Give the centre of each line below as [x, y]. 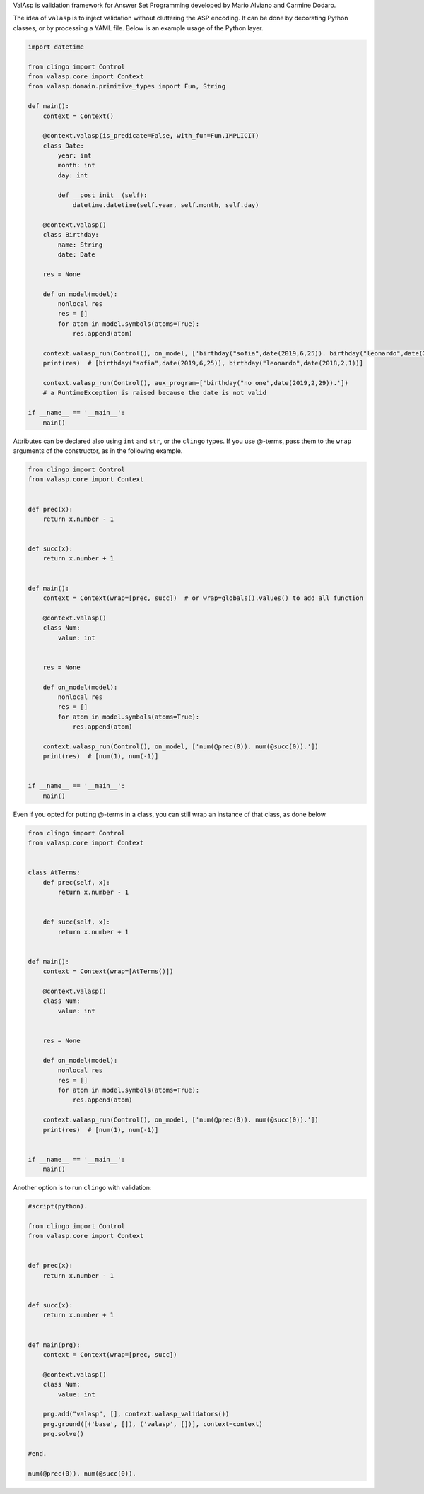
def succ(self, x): [77, 922]
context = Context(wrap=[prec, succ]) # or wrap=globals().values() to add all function [203, 598]
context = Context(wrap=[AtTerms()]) [108, 971]
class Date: [64, 146]
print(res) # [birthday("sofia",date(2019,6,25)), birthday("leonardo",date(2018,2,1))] [203, 363]
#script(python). [58, 1206]
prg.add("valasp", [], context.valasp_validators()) [136, 1414]
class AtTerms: [54, 872]
